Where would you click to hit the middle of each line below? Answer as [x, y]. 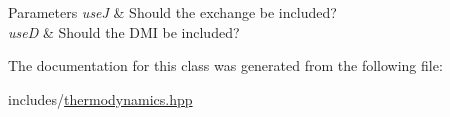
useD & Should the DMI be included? [124, 31]
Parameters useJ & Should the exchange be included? [172, 12]
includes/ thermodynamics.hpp [100, 98]
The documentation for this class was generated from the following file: [225, 65]
